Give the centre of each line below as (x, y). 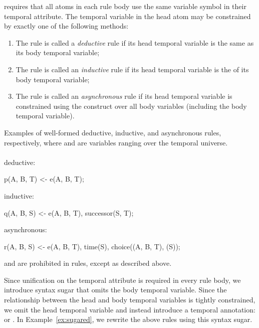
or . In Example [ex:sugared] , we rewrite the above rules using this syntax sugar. (128, 319)
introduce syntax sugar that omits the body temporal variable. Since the (115, 290)
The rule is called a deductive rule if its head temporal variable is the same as (135, 42)
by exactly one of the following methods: (66, 26)
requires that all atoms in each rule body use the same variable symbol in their (125, 6)
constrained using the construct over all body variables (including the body (131, 106)
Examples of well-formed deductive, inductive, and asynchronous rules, (113, 132)
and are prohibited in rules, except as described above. (88, 263)
